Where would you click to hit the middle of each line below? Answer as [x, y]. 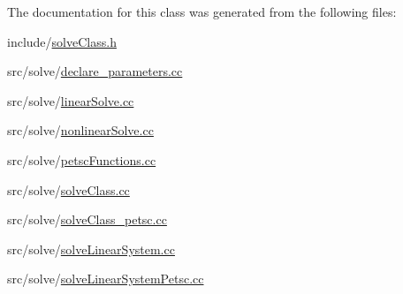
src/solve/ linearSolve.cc [71, 100]
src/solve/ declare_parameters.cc [95, 71]
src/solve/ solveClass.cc [68, 189]
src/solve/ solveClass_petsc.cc [87, 219]
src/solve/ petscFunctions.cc [82, 159]
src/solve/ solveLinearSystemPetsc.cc [106, 279]
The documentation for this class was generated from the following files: [202, 11]
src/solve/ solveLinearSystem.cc [91, 249]
